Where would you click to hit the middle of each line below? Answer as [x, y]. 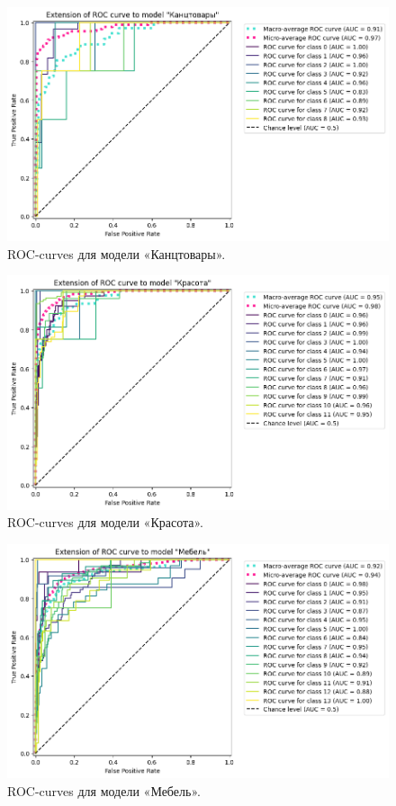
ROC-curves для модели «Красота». [105, 522]
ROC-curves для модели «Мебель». [104, 790]
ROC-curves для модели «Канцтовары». [117, 253]
